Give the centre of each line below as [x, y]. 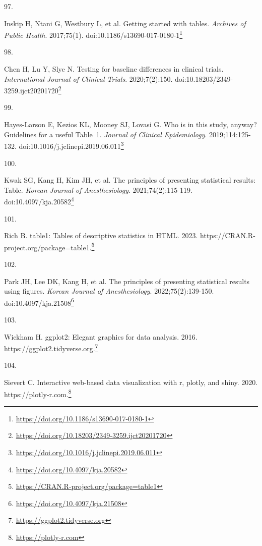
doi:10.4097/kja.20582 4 [39, 201]
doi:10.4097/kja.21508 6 [39, 302]
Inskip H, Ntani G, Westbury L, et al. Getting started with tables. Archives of [125, 23]
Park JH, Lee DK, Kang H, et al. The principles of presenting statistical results [127, 281]
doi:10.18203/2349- [204, 78]
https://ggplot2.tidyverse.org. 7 [51, 347]
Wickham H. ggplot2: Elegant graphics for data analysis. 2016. [101, 336]
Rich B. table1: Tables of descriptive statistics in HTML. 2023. [101, 235]
